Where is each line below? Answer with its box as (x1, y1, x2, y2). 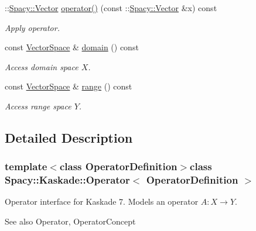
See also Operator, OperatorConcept (5, 215, 136, 227)
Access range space (5, 99, 71, 112)
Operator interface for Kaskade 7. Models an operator (5, 195, 199, 208)
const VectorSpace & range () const (5, 80, 132, 92)
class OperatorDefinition (59, 159, 178, 174)
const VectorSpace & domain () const (5, 41, 139, 53)
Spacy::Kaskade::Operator (5, 173, 130, 187)
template (5, 159, 47, 174)
